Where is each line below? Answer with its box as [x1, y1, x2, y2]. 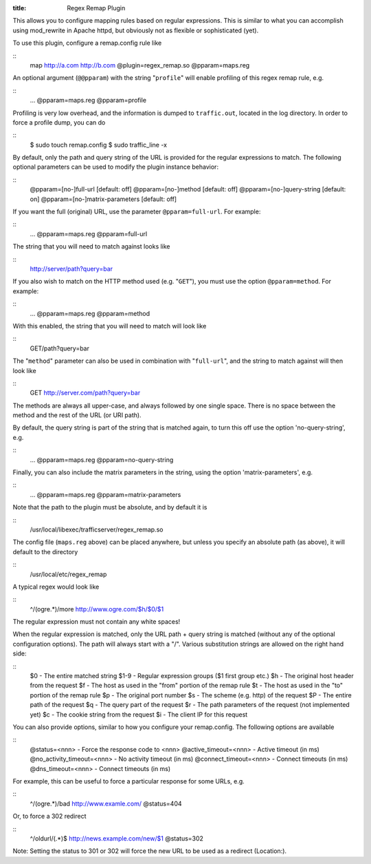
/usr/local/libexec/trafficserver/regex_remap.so [30, 525, 164, 534]
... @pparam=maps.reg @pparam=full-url [30, 229, 148, 238]
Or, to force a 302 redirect [12, 812, 87, 821]
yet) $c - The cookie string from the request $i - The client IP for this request [30, 710, 248, 719]
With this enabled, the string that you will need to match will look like [12, 322, 207, 330]
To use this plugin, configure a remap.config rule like [12, 39, 162, 48]
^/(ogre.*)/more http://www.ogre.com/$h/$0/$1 [30, 604, 164, 613]
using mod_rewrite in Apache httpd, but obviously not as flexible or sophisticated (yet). [12, 26, 259, 34]
